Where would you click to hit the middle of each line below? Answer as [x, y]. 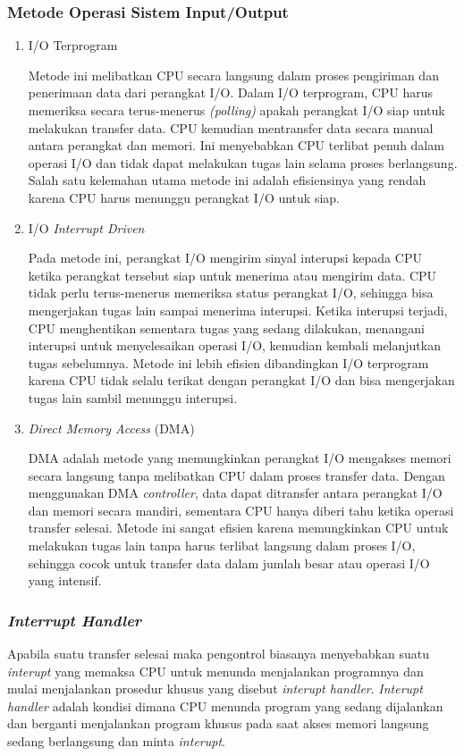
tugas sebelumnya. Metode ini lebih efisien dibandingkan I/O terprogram [228, 362]
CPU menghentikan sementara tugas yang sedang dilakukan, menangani [226, 328]
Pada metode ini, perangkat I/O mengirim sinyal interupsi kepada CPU [225, 258]
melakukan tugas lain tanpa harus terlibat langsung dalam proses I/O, [222, 546]
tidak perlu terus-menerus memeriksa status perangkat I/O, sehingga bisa [231, 293]
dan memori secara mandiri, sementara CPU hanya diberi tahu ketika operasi [241, 510]
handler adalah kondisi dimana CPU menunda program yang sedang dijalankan [225, 706]
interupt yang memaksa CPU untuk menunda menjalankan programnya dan [215, 671]
